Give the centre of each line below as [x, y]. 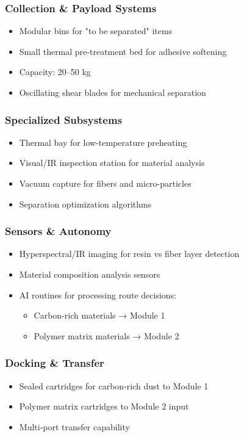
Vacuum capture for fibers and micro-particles [105, 183]
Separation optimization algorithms [85, 204]
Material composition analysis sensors [90, 274]
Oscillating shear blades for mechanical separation [113, 92]
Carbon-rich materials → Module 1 [99, 315]
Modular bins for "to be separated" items [96, 31]
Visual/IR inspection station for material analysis [112, 163]
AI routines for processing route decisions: [98, 294]
